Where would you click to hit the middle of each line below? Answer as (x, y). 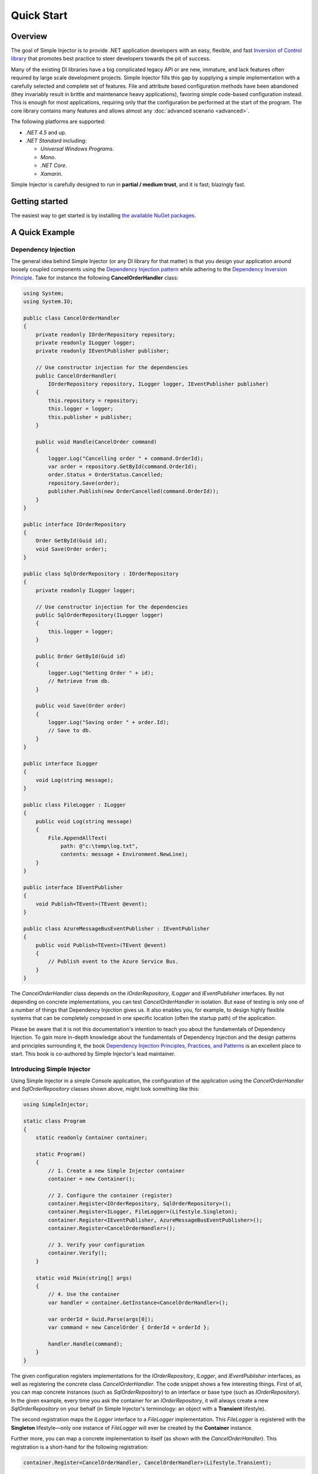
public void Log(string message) (84, 821)
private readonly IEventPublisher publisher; (102, 351)
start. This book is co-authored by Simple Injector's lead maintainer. (93, 1054)
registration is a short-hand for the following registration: (79, 1447)
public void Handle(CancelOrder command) (96, 442)
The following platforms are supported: (58, 121)
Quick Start (39, 15)
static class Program (54, 1121)
